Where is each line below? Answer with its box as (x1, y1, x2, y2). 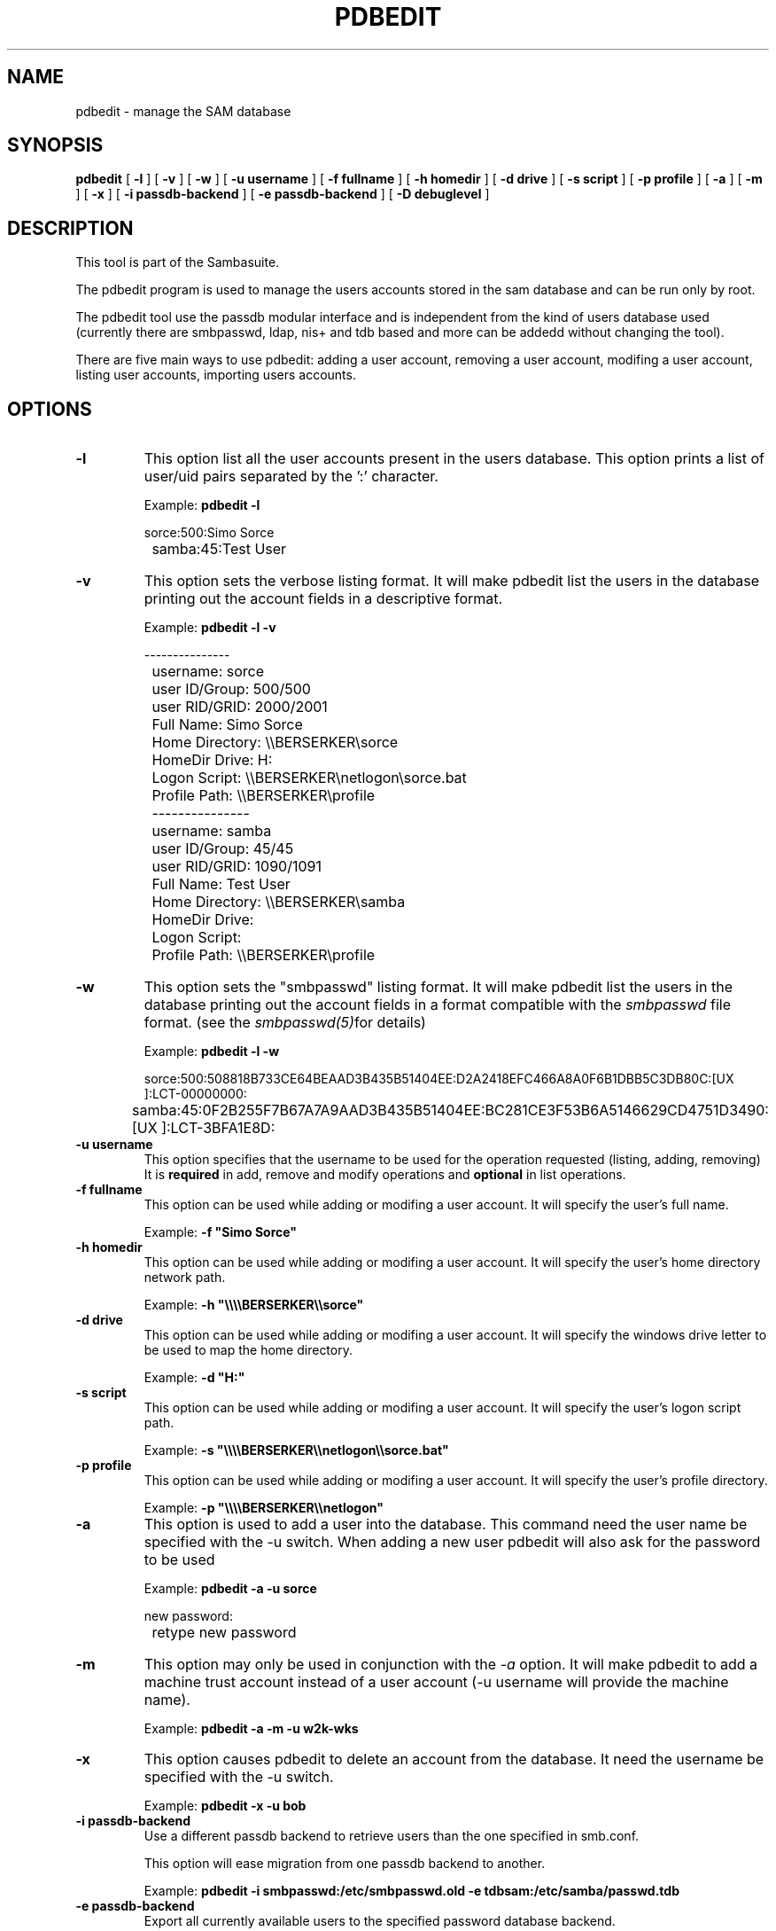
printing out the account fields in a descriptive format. (144, 590, 503, 608)
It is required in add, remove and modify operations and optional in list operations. (144, 1167, 626, 1183)
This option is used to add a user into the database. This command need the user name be (144, 1515, 748, 1534)
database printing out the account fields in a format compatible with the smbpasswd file (144, 996, 732, 1014)
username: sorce (151, 662, 265, 681)
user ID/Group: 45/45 (151, 840, 294, 858)
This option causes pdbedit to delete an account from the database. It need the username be (144, 1750, 764, 1769)
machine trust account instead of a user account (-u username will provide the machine (144, 1673, 729, 1692)
